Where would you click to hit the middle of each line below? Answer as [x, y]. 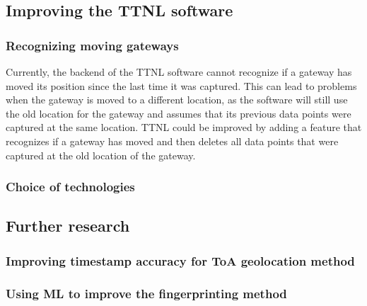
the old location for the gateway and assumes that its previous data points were [179, 113]
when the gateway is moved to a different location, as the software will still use [177, 100]
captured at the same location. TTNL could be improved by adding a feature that [184, 127]
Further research [68, 226]
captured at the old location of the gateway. [101, 155]
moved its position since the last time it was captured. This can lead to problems [181, 85]
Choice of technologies [70, 187]
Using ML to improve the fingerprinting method [146, 293]
